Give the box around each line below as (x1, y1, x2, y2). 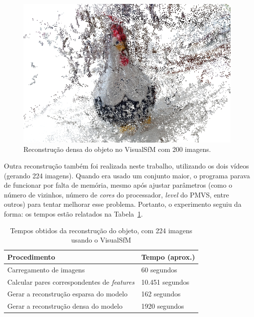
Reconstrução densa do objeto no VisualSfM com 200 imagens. (23, 144, 211, 154)
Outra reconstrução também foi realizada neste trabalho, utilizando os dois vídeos (4, 161, 249, 171)
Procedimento (7, 251, 55, 262)
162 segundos (141, 289, 181, 299)
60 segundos (141, 264, 177, 274)
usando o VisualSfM (71, 235, 131, 245)
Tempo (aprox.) (141, 251, 195, 262)
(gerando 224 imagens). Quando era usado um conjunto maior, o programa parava (4, 170, 250, 180)
